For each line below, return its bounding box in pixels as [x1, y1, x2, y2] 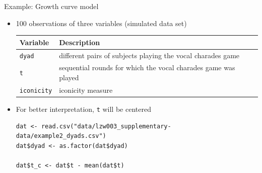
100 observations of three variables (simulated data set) [16, 18, 187, 28]
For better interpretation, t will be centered [16, 104, 151, 114]
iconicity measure [59, 84, 113, 95]
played [59, 72, 79, 83]
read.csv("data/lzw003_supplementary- [41, 122, 171, 130]
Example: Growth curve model [4, 1, 99, 11]
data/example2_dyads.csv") [16, 132, 106, 140]
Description [59, 37, 100, 47]
